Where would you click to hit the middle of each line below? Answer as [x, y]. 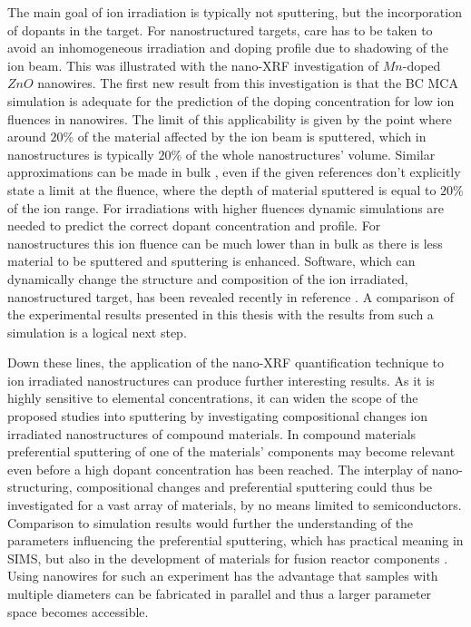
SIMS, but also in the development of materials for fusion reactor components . [228, 558]
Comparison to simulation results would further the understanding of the [211, 522]
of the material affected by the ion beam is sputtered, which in [252, 137]
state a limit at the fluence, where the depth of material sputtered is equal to [222, 189]
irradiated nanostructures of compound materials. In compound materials [212, 433]
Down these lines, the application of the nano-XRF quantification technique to [226, 362]
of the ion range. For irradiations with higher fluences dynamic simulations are [226, 207]
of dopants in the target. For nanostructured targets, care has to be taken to [220, 29]
